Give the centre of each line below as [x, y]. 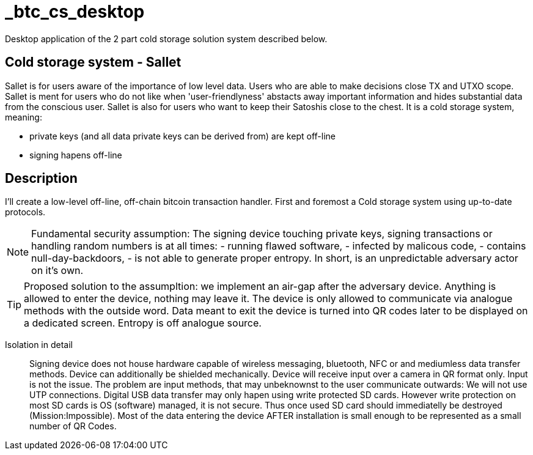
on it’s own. [57, 271]
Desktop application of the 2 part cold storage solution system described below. [166, 39]
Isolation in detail [39, 345]
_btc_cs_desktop [75, 12]
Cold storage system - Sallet [93, 62]
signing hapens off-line [76, 155]
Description [41, 179]
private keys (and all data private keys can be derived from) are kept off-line [182, 136]
